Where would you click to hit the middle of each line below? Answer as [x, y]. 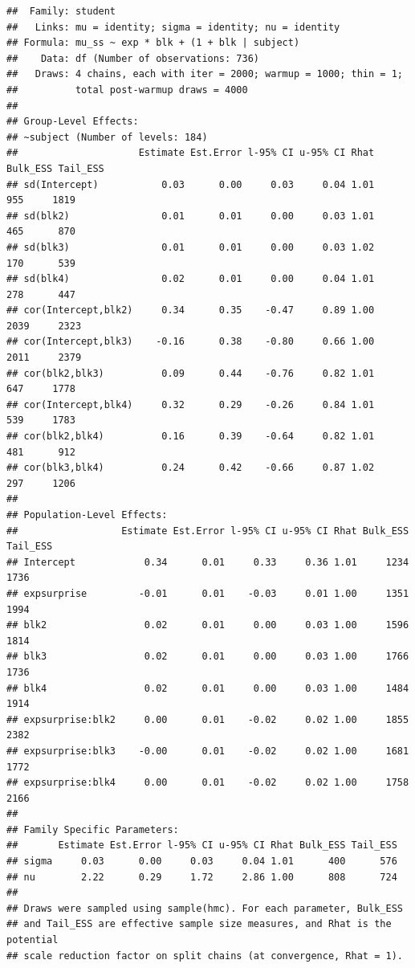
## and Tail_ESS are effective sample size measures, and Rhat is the [199, 924]
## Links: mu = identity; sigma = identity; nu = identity [173, 27]
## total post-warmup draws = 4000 [127, 90]
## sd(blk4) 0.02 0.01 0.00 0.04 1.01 [191, 279]
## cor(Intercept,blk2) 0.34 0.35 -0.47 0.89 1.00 [191, 310]
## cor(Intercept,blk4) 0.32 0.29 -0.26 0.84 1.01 [191, 404]
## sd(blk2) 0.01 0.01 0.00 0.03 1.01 [191, 216]
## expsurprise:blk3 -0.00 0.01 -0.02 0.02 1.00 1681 [208, 751]
